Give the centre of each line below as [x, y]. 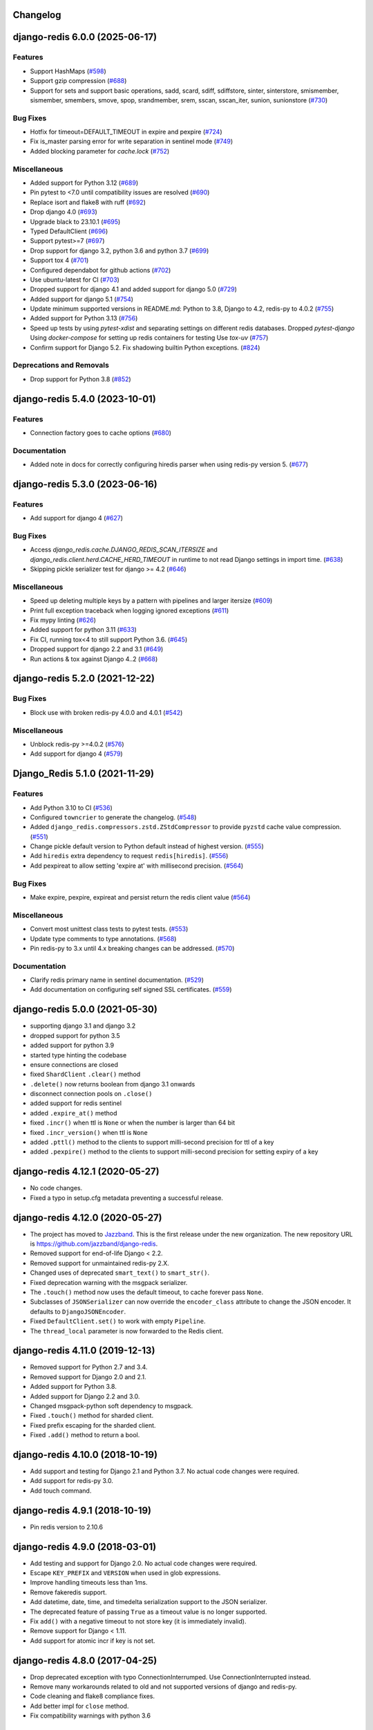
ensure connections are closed [74, 1064]
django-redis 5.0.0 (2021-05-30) [85, 1009]
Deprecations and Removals [61, 365]
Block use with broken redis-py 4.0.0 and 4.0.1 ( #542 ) [106, 712]
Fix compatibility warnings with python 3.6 [90, 1715]
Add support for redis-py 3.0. [71, 1481]
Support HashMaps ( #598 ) [68, 71]
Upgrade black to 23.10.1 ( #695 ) [75, 221]
